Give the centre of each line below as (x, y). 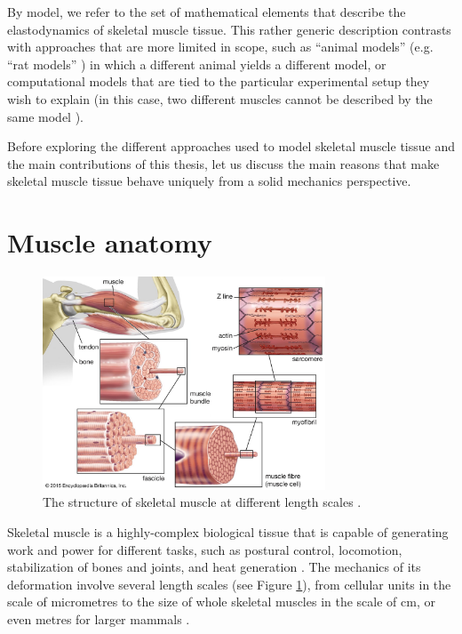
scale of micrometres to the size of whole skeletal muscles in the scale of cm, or (221, 602)
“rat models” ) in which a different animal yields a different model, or (197, 64)
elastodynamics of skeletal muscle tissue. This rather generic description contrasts (229, 29)
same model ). (46, 116)
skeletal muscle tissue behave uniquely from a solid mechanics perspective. (209, 181)
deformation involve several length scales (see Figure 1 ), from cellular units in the (229, 584)
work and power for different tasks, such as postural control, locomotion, (205, 549)
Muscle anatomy (110, 242)
